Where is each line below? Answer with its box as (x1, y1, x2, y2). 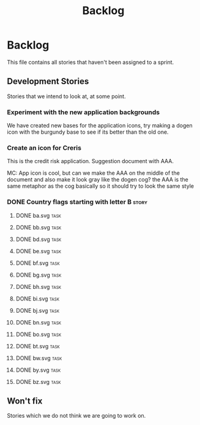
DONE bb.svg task (15, 223, 62, 231)
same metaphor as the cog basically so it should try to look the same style (7, 182, 194, 190)
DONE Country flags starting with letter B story (7, 197, 147, 206)
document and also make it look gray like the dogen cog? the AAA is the (7, 176, 188, 183)
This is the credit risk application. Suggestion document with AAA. (7, 158, 174, 165)
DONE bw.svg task (15, 354, 62, 362)
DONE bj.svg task (15, 307, 60, 314)
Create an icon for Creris (7, 144, 82, 152)
